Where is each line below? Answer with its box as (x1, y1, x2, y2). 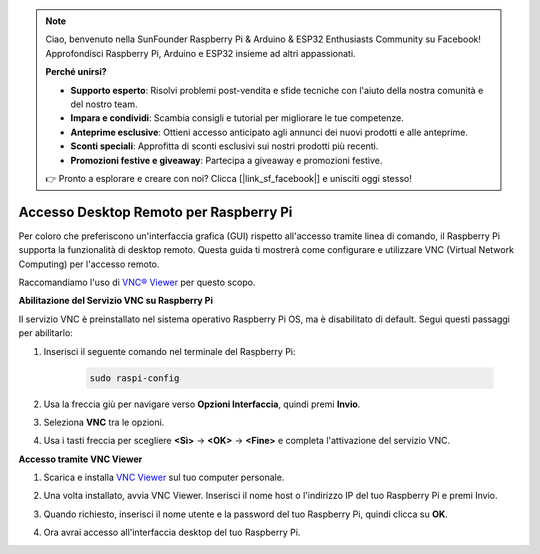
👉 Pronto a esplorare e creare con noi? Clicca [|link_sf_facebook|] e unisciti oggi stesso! (45, 172, 412, 184)
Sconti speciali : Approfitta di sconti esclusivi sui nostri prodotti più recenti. (70, 140, 379, 152)
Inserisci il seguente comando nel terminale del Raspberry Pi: (43, 345, 296, 357)
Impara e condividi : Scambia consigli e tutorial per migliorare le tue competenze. (70, 112, 404, 124)
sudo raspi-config (89, 372, 180, 384)
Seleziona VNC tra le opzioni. (43, 416, 165, 428)
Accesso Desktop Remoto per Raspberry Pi (18, 203, 293, 220)
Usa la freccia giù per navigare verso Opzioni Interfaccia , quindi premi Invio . (43, 398, 361, 410)
